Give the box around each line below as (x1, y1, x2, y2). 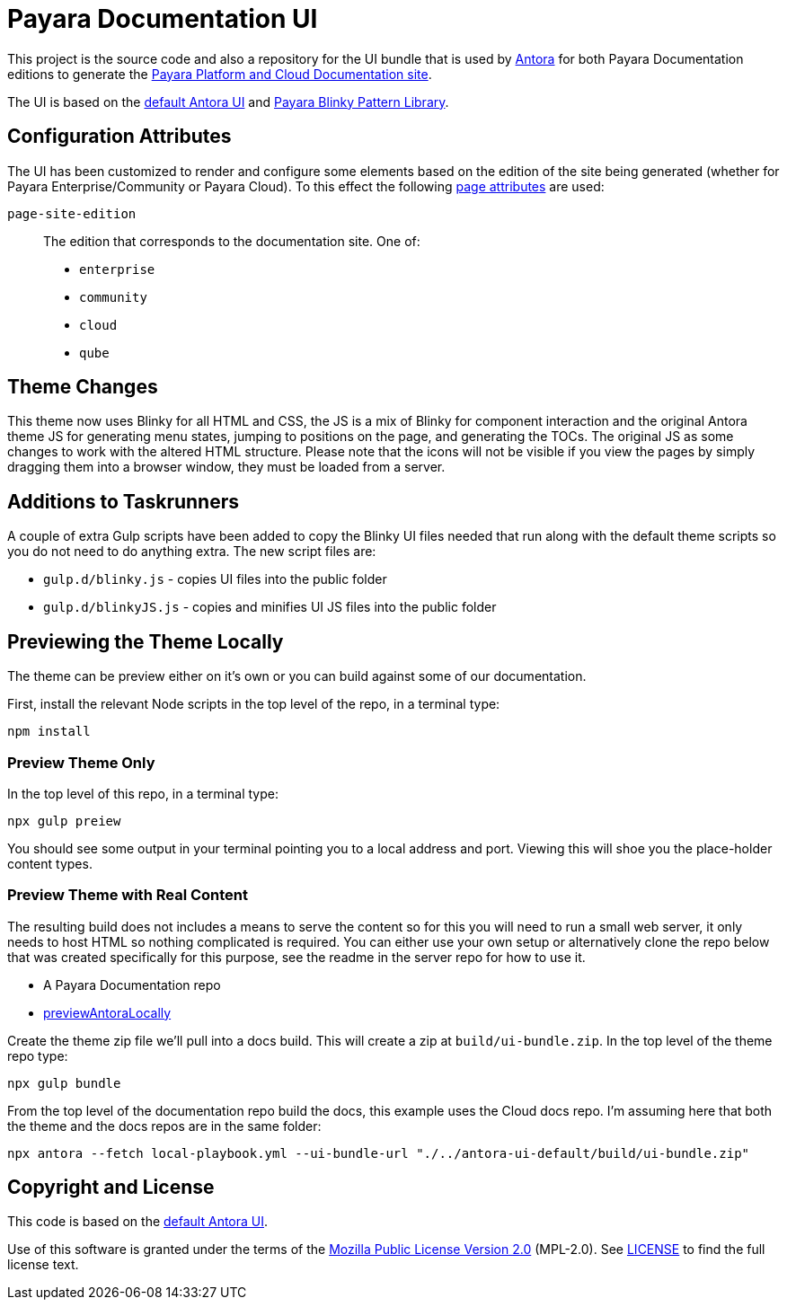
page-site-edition (7, 206, 137, 221)
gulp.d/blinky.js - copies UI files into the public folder (43, 571, 387, 587)
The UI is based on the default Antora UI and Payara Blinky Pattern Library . (7, 93, 449, 110)
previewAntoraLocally (43, 1004, 172, 1020)
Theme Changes (7, 375, 158, 399)
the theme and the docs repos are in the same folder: (7, 1117, 322, 1134)
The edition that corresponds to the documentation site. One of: (43, 233, 420, 249)
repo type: (7, 1047, 68, 1064)
